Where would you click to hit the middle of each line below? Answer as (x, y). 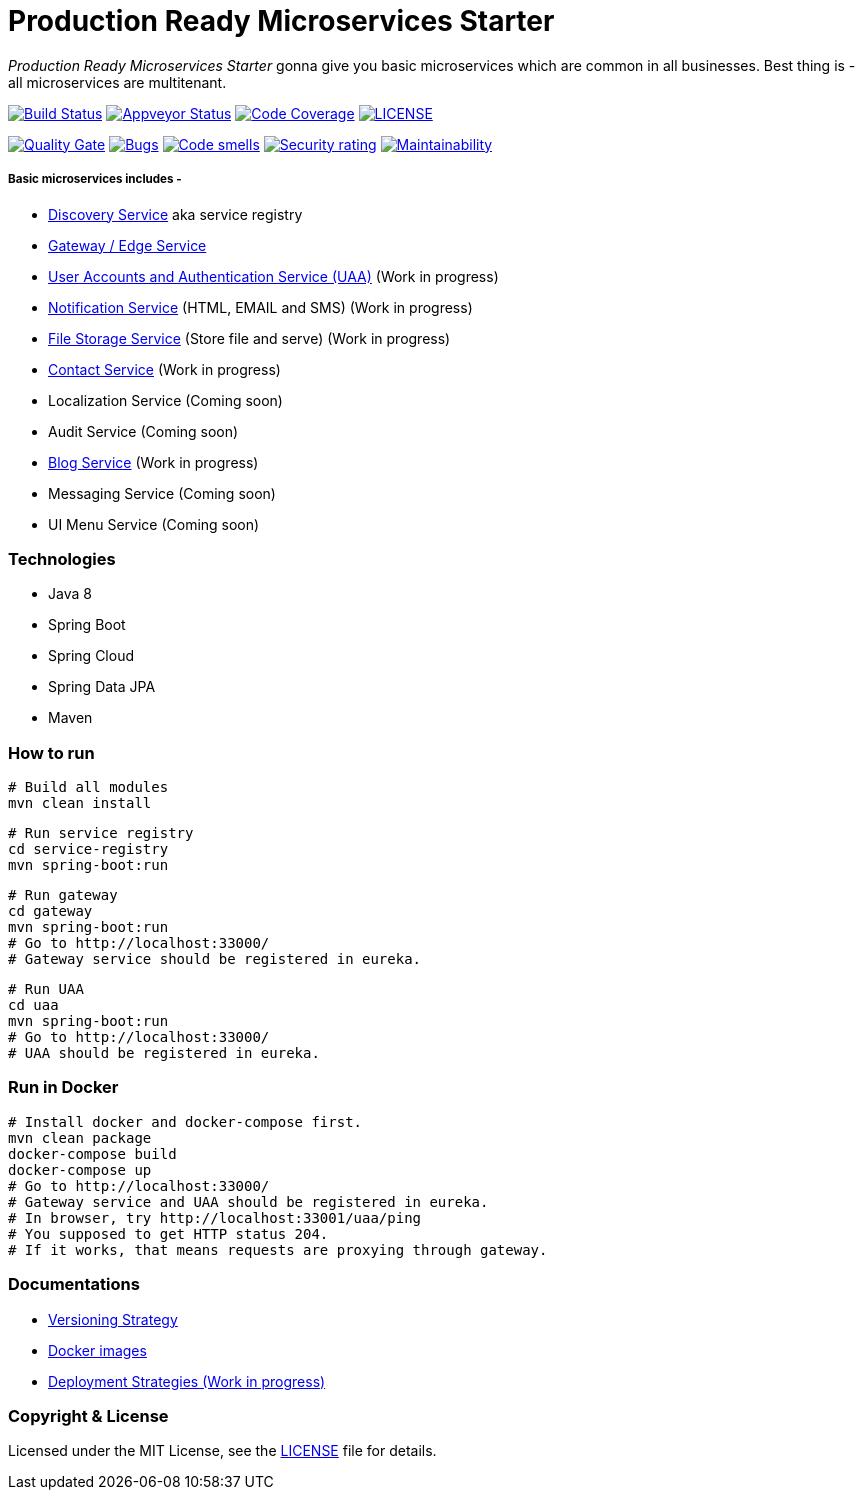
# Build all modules (88, 787)
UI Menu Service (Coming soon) (154, 524)
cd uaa (33, 1005)
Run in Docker (63, 1087)
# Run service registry (101, 833)
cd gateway (50, 911)
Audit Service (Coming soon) (143, 431)
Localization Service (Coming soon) (165, 400)
